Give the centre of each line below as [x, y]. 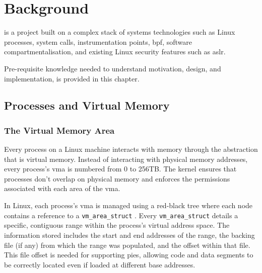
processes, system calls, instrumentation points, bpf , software [98, 41]
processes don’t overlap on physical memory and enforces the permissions [117, 178]
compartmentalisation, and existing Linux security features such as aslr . [115, 52]
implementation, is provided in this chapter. [72, 78]
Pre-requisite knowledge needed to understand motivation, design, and [113, 68]
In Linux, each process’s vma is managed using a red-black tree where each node [128, 205]
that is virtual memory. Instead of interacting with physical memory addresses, [126, 159]
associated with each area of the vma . [62, 188]
